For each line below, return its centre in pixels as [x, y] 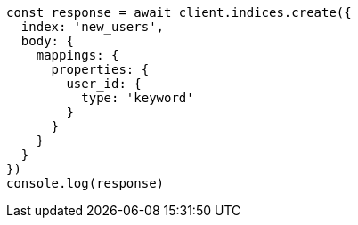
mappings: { [77, 55]
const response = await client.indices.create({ [179, 12]
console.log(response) [85, 183]
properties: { [100, 69]
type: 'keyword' [138, 98]
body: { [47, 41]
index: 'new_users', [93, 27]
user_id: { [104, 84]
